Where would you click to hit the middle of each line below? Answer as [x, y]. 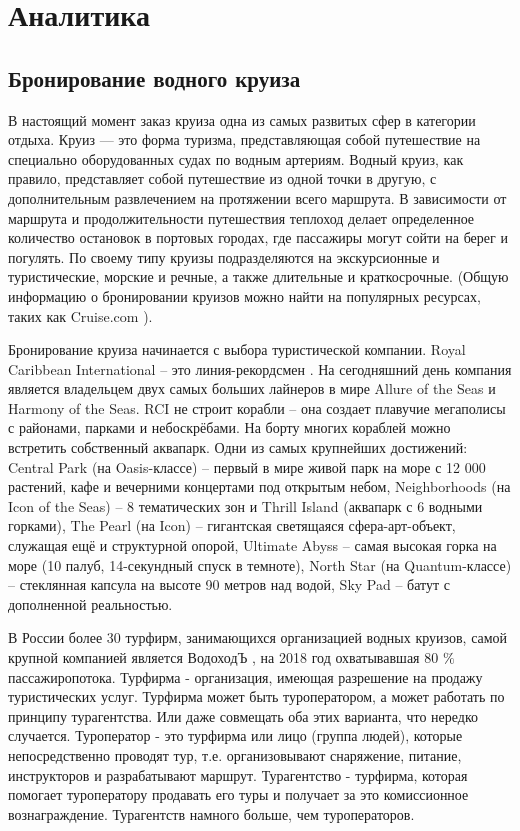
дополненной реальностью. [90, 603]
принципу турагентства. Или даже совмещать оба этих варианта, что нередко [243, 715]
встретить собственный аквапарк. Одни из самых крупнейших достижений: [238, 447]
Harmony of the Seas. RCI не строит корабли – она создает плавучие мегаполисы [257, 407]
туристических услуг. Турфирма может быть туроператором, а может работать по [256, 696]
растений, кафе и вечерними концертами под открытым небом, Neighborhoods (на [259, 486]
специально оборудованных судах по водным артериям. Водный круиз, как [236, 158]
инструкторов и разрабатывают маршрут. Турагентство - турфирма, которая [238, 774]
